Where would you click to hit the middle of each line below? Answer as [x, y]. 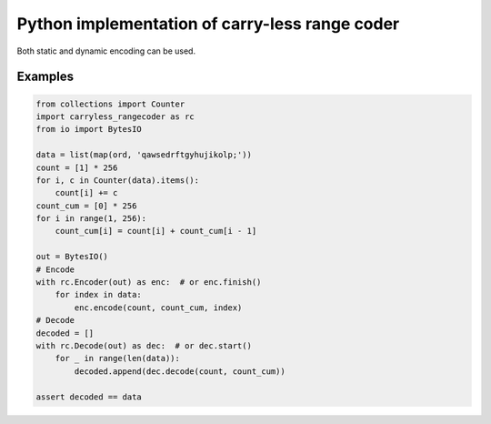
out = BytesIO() [72, 257]
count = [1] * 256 [77, 167]
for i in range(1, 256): [91, 219]
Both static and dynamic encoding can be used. [106, 51]
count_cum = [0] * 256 [86, 206]
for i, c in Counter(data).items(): [118, 180]
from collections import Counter [110, 104]
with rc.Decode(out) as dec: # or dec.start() [144, 345]
